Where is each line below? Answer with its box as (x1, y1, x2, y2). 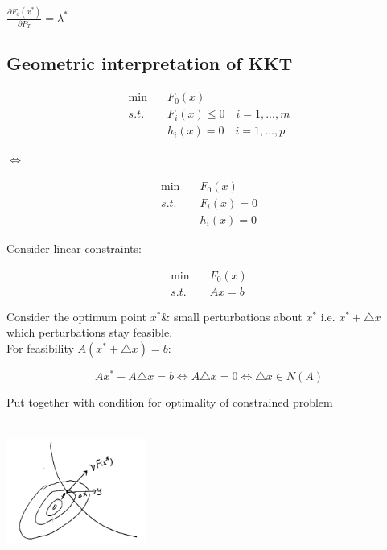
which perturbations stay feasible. (6, 324, 173, 341)
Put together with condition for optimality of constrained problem (6, 393, 333, 410)
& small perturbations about (161, 308, 303, 325)
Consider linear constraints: (6, 240, 142, 257)
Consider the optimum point (6, 308, 146, 325)
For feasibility (6, 339, 74, 356)
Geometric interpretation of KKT (6, 51, 293, 76)
